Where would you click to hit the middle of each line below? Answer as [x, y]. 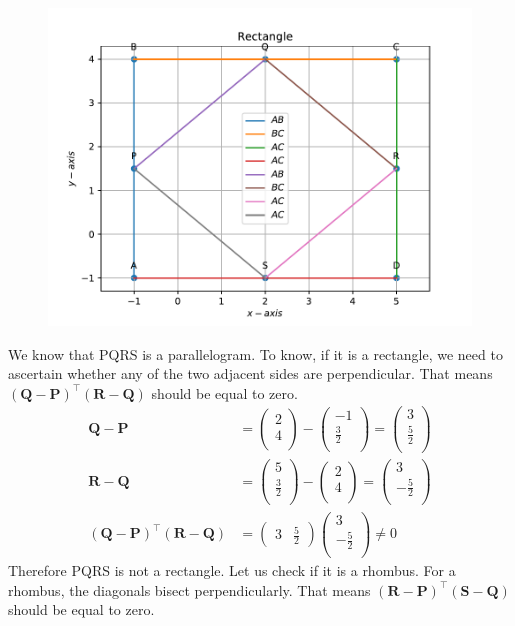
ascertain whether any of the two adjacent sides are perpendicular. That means [250, 373]
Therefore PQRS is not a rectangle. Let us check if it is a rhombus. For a [232, 569]
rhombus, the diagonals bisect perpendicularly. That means [189, 589]
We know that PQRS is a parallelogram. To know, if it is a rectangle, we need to [255, 353]
